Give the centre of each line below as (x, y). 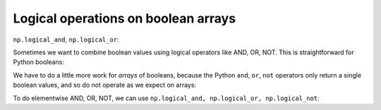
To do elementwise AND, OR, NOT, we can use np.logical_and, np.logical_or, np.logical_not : (167, 98)
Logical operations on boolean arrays (125, 18)
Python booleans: (39, 62)
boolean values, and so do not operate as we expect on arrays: (105, 85)
